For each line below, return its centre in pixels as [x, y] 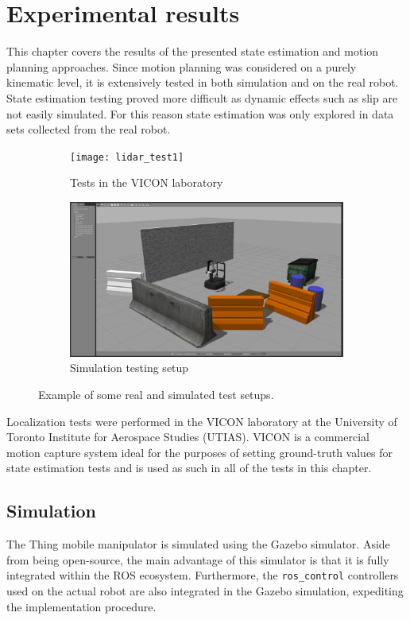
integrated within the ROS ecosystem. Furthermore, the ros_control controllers [203, 575]
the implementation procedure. [81, 606]
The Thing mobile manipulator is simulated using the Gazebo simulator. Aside [198, 544]
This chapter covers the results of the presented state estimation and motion [193, 51]
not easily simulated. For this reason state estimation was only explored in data [200, 113]
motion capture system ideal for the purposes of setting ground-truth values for [200, 452]
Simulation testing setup [130, 368]
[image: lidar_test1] [127, 157]
